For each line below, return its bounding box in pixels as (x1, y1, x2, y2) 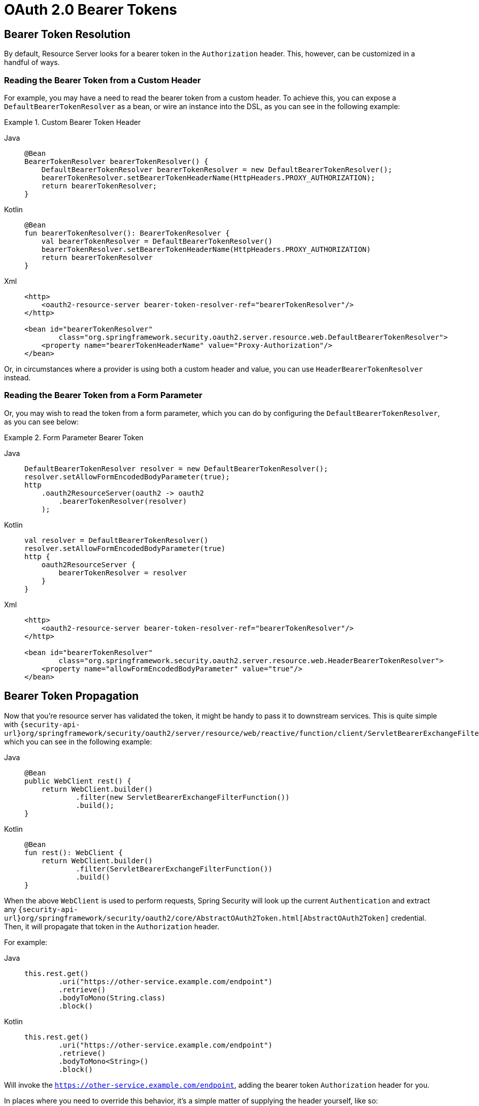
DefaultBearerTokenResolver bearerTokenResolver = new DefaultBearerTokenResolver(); (41, 165, 392, 174)
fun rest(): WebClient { (24, 848, 123, 857)
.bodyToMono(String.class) (58, 993, 166, 1002)
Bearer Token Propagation (4, 690, 139, 703)
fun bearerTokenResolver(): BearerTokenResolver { (24, 229, 230, 237)
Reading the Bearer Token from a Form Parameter (4, 390, 202, 401)
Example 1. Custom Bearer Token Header (4, 117, 141, 126)
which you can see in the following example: (4, 737, 152, 746)
